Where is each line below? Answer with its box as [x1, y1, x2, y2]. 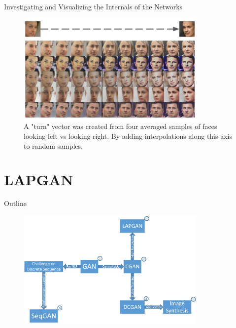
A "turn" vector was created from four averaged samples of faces [24, 121, 217, 131]
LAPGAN [4, 169, 73, 190]
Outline [4, 198, 27, 208]
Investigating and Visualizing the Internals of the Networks [4, 1, 183, 11]
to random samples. [24, 140, 83, 151]
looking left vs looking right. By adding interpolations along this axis [24, 131, 232, 141]
